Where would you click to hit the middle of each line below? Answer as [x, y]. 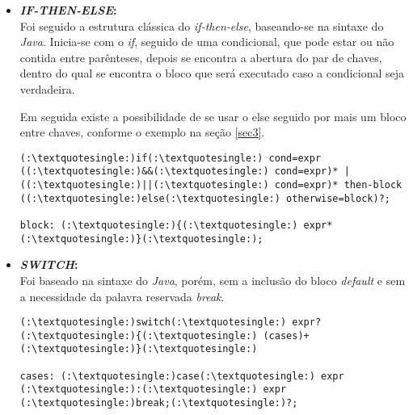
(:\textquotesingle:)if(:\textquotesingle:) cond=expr [171, 158]
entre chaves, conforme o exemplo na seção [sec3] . [142, 132]
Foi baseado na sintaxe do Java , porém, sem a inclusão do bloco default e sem [213, 280]
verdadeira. [47, 88]
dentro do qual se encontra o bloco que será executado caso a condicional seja [212, 73]
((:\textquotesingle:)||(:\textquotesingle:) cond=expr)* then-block [211, 185]
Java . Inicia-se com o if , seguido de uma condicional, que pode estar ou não [207, 42]
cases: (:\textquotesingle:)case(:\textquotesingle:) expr [182, 376]
